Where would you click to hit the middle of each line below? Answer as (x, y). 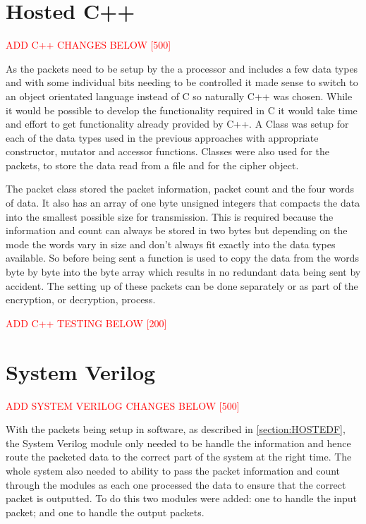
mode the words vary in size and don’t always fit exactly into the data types (171, 244)
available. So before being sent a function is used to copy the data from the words (182, 258)
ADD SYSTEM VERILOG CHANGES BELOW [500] (123, 405)
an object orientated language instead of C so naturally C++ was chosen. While (179, 96)
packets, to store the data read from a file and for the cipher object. (152, 165)
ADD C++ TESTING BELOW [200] (86, 323)
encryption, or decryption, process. (81, 299)
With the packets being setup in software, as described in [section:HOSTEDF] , (176, 429)
